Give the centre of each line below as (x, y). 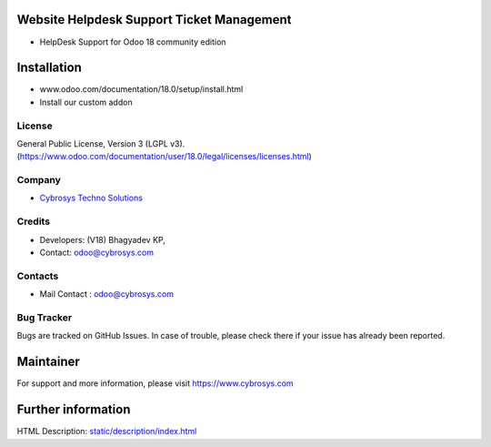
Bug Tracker (45, 317)
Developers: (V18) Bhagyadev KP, (102, 239)
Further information (74, 410)
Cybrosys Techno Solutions (91, 198)
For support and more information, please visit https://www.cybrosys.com (155, 383)
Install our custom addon (86, 102)
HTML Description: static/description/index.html (107, 432)
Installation (49, 68)
